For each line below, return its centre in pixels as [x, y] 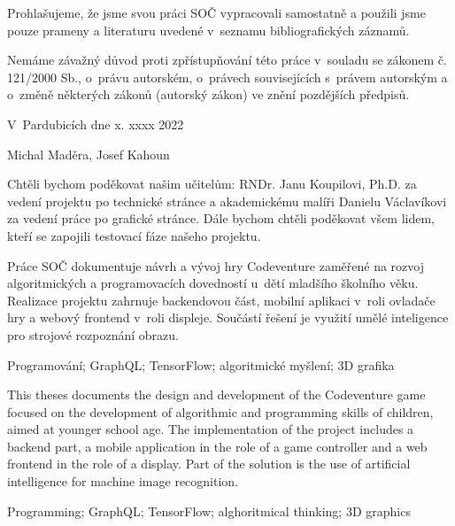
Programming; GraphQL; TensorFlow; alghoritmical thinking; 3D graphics [209, 511]
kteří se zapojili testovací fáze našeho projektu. [134, 235]
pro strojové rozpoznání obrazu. [93, 334]
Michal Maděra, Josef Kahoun [89, 154]
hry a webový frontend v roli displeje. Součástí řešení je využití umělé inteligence [228, 317]
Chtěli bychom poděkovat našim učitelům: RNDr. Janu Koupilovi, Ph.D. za [212, 184]
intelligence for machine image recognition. [123, 481]
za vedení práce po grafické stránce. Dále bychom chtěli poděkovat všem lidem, [221, 218]
